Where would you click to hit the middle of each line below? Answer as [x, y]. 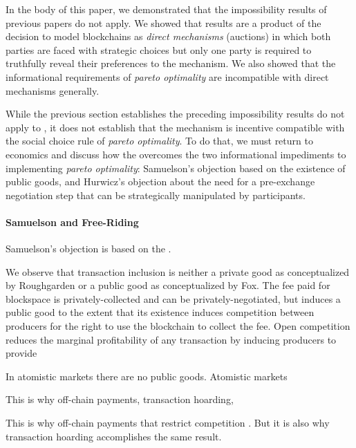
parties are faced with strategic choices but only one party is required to [159, 49]
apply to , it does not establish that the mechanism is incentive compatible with [175, 127]
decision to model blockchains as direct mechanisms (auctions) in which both [168, 36]
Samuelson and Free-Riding [72, 222]
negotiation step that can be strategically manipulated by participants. [156, 195]
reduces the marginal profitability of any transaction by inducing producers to [171, 339]
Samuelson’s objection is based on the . [88, 249]
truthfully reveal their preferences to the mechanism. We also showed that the [171, 63]
